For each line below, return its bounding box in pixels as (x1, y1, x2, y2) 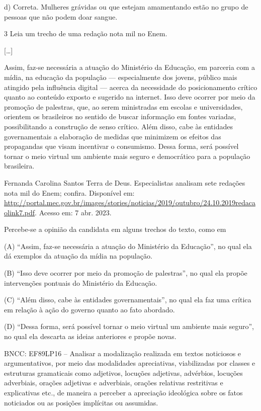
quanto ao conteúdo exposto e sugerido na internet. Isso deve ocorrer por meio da (4, 92, 255, 102)
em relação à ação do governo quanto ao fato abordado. (4, 304, 175, 314)
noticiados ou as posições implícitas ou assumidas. (4, 397, 158, 407)
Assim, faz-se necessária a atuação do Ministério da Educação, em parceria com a (4, 62, 255, 72)
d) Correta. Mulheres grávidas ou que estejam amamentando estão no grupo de (4, 2, 248, 12)
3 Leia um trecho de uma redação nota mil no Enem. (4, 28, 167, 39)
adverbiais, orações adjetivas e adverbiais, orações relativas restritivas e (4, 377, 223, 388)
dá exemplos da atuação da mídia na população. (4, 251, 152, 261)
